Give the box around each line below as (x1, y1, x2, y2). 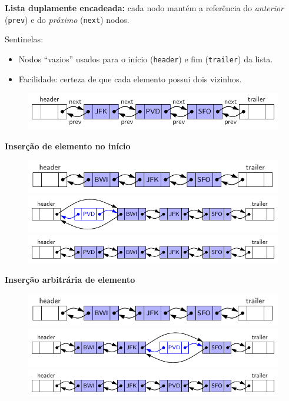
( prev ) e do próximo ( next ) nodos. (5, 13, 129, 25)
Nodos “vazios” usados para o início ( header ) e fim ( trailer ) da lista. (18, 52, 273, 65)
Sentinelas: (5, 33, 44, 45)
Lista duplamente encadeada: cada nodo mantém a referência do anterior (5, 2, 284, 14)
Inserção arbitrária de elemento (5, 273, 135, 285)
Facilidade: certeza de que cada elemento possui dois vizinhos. (18, 72, 242, 85)
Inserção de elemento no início (5, 139, 131, 152)
